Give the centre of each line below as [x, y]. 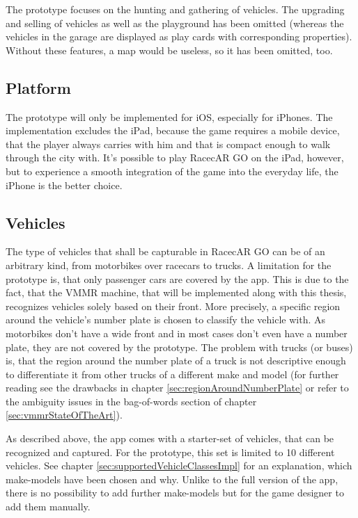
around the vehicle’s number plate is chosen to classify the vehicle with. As [166, 319]
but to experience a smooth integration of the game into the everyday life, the [172, 171]
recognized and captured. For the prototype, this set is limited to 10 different [170, 452]
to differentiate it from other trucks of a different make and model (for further [172, 374]
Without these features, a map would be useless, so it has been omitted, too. [169, 50]
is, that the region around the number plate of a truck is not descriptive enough [176, 361]
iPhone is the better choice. [64, 185]
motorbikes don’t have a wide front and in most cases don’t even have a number [177, 333]
